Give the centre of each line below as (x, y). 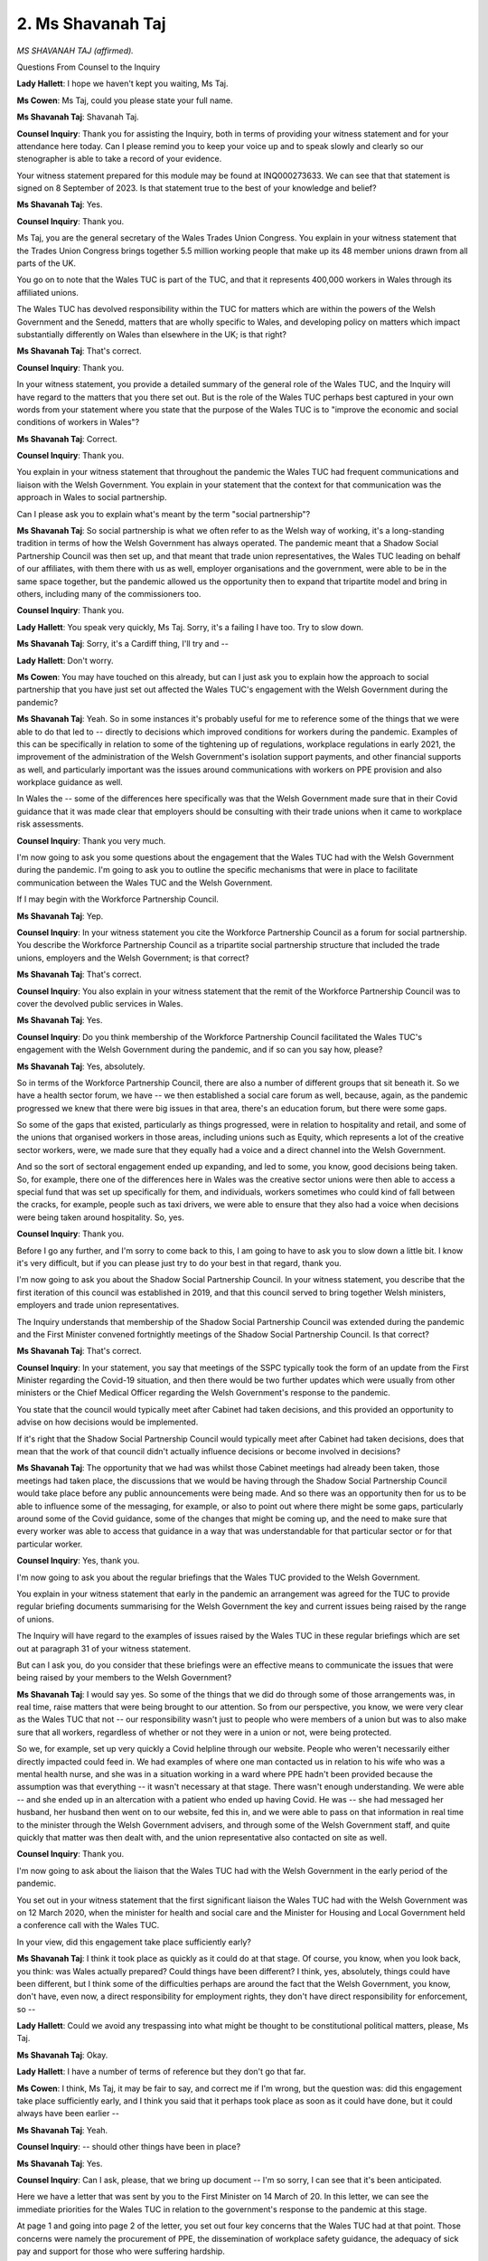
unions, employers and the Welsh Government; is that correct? (133, 958)
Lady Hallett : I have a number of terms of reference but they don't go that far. (161, 2072)
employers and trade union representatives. (98, 1305)
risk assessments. (50, 824)
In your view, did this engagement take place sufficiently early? (134, 1942)
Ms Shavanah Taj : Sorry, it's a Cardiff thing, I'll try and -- (123, 644)
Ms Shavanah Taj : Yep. (60, 916)
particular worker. (50, 1544)
